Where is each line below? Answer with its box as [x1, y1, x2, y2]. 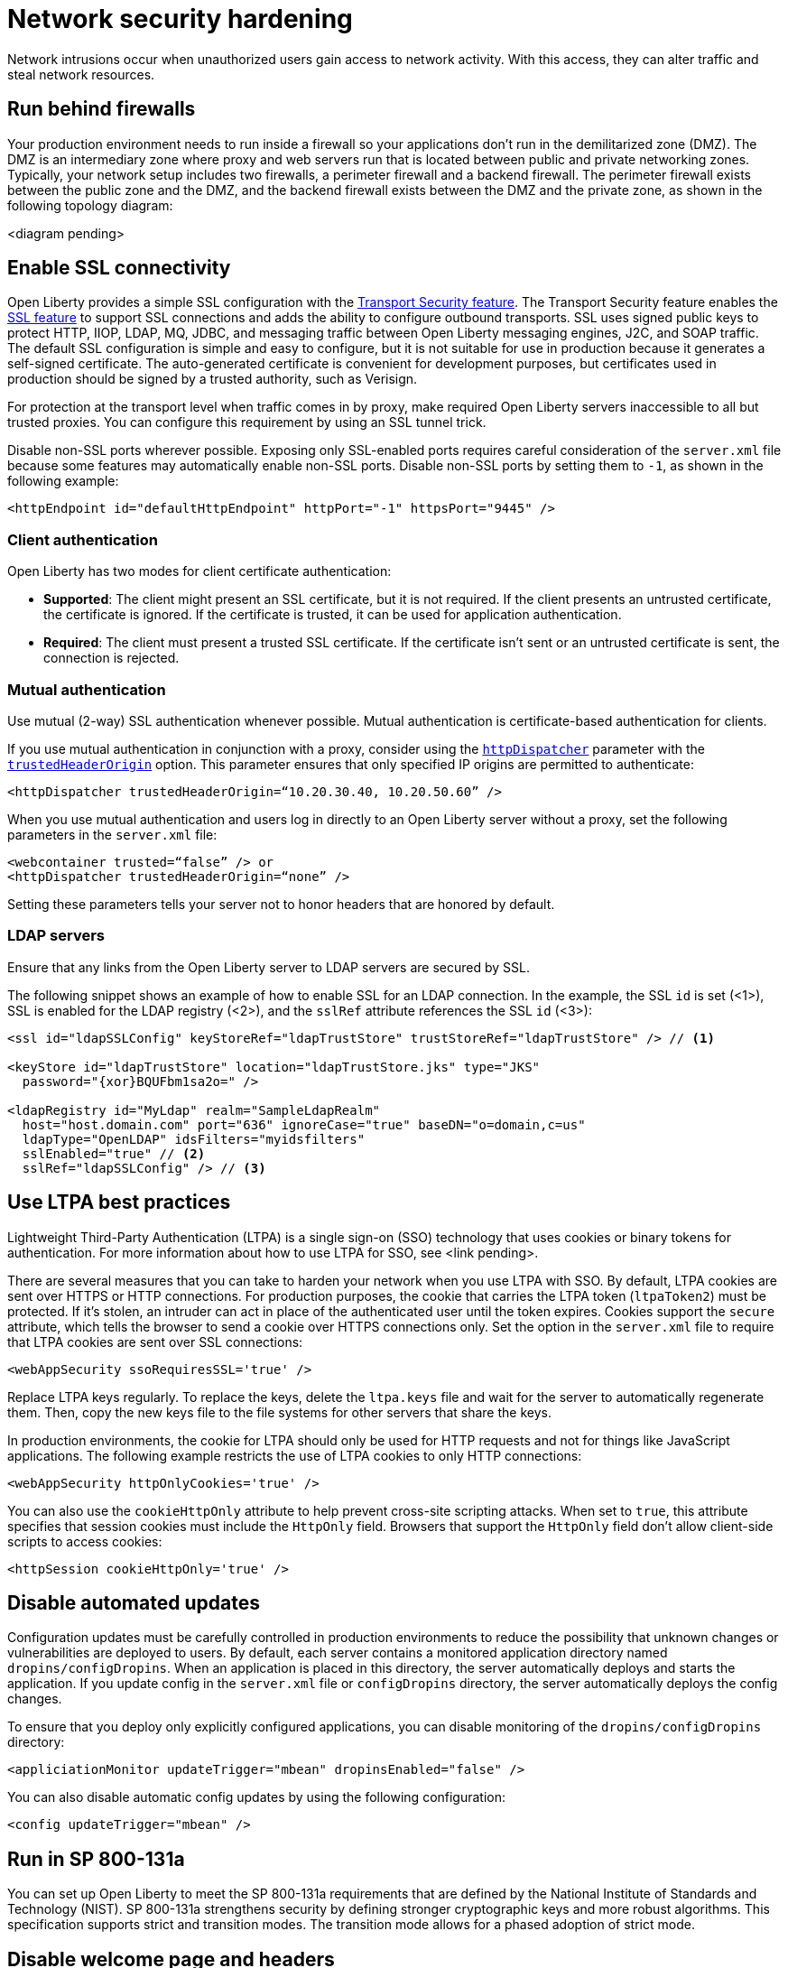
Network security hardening [7, 4, 353, 34]
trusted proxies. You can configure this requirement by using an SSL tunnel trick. [7, 414, 487, 431]
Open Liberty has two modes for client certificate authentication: [7, 563, 392, 580]
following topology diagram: [7, 197, 173, 213]
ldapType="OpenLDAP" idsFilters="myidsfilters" [22, 1131, 366, 1146]
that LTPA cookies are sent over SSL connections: [7, 1333, 303, 1350]
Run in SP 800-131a [7, 1847, 185, 1871]
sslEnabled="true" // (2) [22, 1146, 206, 1161]
